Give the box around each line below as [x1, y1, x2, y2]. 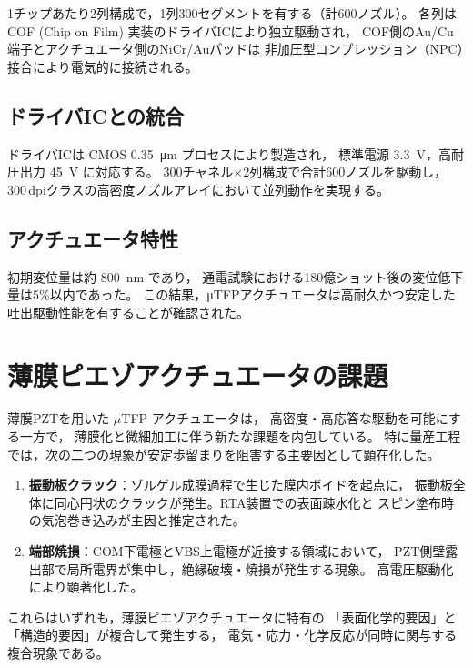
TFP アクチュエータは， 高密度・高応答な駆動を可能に [121, 409, 448, 428]
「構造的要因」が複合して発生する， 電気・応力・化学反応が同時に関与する [7, 625, 458, 644]
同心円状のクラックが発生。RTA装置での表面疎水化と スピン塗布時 [54, 492, 455, 511]
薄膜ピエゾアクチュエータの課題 [7, 356, 388, 393]
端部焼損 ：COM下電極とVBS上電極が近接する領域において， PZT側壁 [28, 541, 446, 561]
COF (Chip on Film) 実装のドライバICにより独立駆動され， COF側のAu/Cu [7, 21, 454, 40]
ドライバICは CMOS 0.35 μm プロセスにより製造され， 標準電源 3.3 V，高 [7, 144, 451, 163]
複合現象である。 [7, 643, 109, 662]
